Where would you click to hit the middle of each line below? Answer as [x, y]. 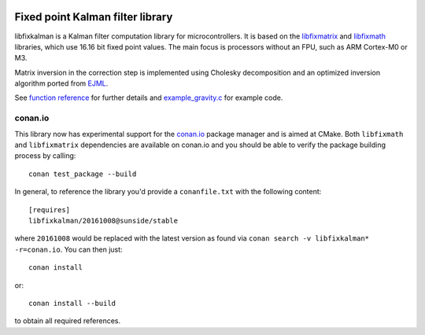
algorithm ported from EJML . [61, 83]
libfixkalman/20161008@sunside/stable [103, 221]
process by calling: [45, 156]
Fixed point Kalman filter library [94, 17]
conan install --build [72, 303]
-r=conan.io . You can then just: [68, 249]
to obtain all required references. [68, 321]
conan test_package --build [83, 174]
